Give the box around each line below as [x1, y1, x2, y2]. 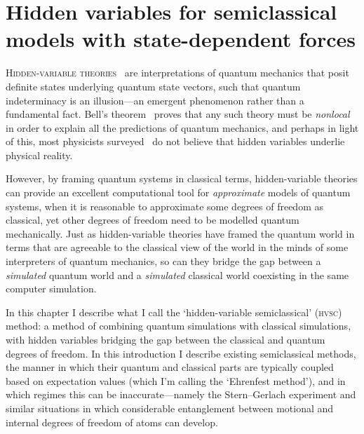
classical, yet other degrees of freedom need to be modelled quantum [6, 212, 299, 227]
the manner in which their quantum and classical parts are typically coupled [6, 360, 334, 374]
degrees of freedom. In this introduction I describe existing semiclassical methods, [6, 346, 356, 360]
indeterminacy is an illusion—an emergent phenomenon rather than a [6, 93, 304, 107]
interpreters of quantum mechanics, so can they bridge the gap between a [6, 254, 321, 269]
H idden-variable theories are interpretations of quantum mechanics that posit [6, 65, 349, 80]
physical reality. [6, 147, 73, 162]
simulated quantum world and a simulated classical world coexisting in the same [6, 267, 349, 282]
